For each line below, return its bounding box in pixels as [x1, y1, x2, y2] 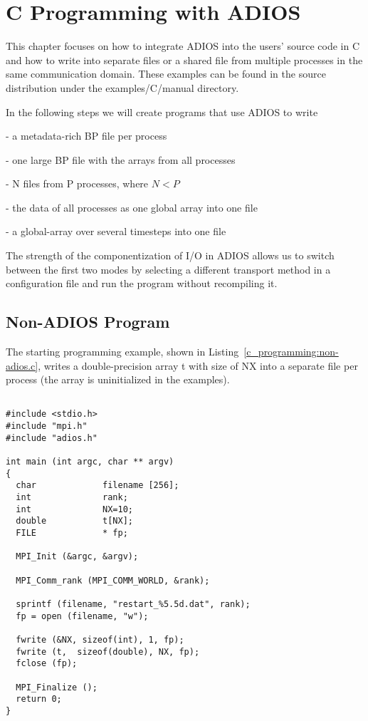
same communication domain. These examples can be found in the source [6, 66, 326, 81]
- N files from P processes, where [6, 176, 149, 191]
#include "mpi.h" [6, 421, 88, 432]
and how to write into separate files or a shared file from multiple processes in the [6, 52, 363, 67]
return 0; [16, 694, 62, 705]
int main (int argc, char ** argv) [6, 457, 174, 467]
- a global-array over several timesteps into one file [6, 224, 226, 239]
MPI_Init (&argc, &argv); [16, 551, 139, 562]
